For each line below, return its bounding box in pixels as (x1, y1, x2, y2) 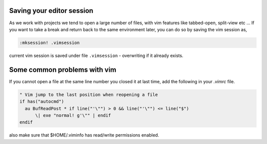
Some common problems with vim (9, 65, 117, 74)
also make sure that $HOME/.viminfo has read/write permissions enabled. (9, 132, 159, 138)
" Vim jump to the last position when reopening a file (19, 92, 158, 97)
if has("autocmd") (19, 99, 64, 104)
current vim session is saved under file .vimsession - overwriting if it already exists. (9, 52, 183, 58)
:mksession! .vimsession (19, 40, 80, 46)
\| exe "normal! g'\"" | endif (35, 112, 111, 118)
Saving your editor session (9, 6, 93, 15)
